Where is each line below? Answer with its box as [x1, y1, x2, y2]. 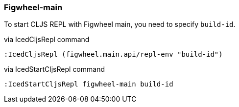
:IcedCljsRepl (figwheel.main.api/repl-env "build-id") [4, 50, 223, 59]
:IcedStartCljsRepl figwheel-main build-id [4, 80, 173, 88]
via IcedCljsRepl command [4, 35, 90, 44]
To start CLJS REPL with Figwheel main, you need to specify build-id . [4, 20, 236, 29]
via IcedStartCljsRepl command [4, 65, 105, 74]
